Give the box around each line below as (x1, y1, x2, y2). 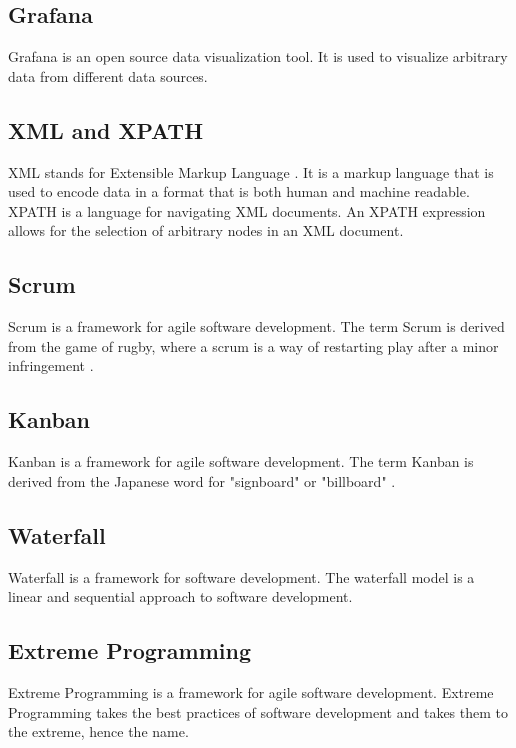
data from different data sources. (8, 65, 208, 86)
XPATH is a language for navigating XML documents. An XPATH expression (8, 200, 486, 221)
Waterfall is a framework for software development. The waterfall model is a (8, 566, 475, 587)
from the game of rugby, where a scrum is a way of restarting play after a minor (8, 335, 499, 356)
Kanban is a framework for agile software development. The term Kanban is (8, 451, 474, 472)
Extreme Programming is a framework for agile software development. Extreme (8, 681, 494, 702)
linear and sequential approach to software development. (8, 586, 353, 607)
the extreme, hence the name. (8, 721, 189, 742)
